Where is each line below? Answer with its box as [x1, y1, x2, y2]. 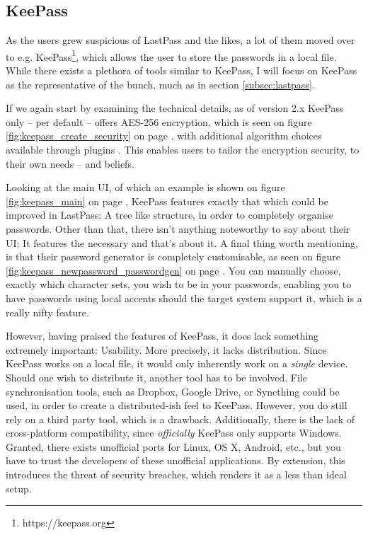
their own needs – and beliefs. [6, 156, 134, 171]
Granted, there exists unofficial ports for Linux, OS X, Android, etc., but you [6, 439, 341, 454]
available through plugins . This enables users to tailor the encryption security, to [6, 142, 360, 157]
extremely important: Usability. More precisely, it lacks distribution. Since [6, 342, 327, 357]
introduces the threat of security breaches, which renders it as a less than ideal [6, 467, 347, 482]
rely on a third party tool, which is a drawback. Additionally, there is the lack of [6, 411, 355, 426]
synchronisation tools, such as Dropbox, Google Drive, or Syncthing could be [6, 384, 340, 398]
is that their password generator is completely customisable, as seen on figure [6, 249, 340, 264]
